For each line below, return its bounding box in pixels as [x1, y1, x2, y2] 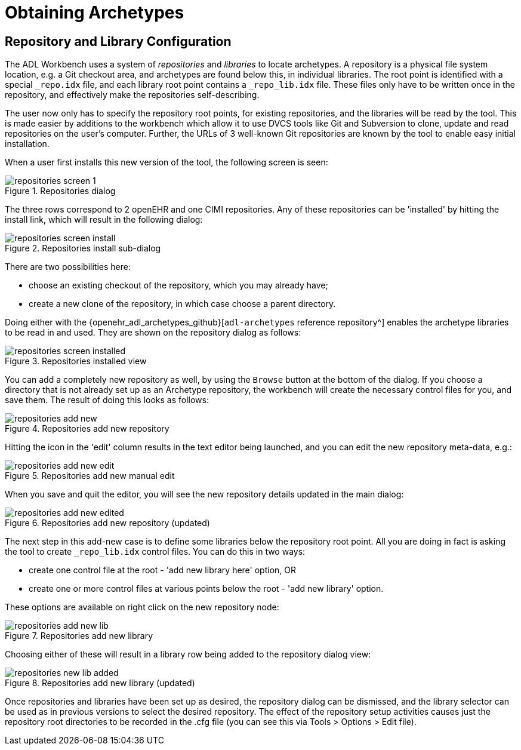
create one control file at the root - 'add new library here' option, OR [29, 565, 296, 576]
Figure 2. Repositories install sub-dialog [5, 243, 161, 254]
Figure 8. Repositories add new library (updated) [5, 678, 195, 688]
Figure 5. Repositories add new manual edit [5, 471, 175, 481]
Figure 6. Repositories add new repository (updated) [5, 518, 210, 528]
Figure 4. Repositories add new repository [5, 423, 169, 434]
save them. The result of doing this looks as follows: [5, 395, 209, 405]
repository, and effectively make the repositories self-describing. [5, 90, 260, 100]
